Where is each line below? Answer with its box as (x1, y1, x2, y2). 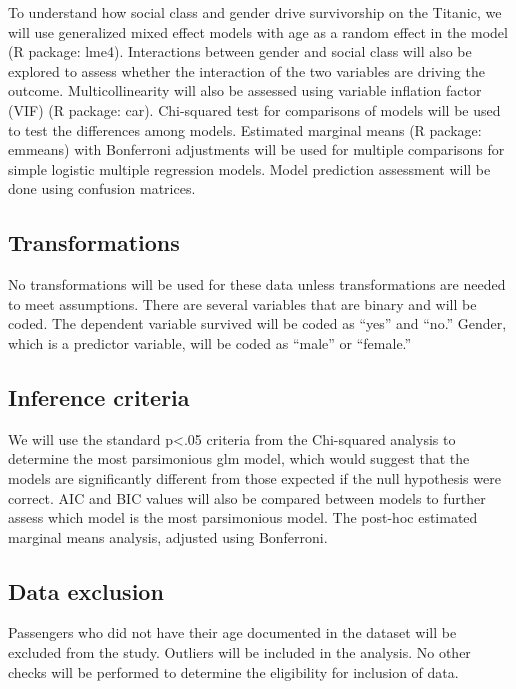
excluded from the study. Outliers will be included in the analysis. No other (8, 642, 471, 663)
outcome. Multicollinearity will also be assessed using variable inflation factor (8, 80, 482, 101)
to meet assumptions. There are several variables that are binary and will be (8, 293, 477, 314)
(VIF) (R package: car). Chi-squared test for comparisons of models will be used (8, 99, 501, 120)
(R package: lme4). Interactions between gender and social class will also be (8, 41, 472, 62)
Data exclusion (8, 575, 164, 606)
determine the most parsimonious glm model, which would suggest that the (8, 448, 470, 469)
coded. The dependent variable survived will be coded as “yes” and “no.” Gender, (8, 313, 507, 334)
